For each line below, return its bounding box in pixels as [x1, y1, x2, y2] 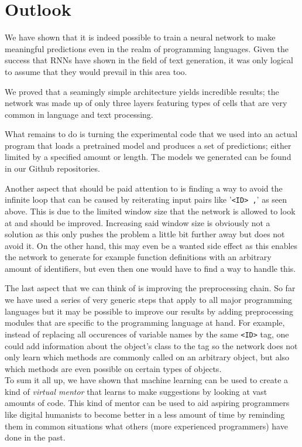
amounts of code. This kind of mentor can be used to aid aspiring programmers [5, 397, 290, 409]
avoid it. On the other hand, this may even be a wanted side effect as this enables [5, 239, 298, 251]
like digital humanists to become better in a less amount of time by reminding [5, 408, 285, 421]
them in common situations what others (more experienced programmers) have [5, 419, 288, 432]
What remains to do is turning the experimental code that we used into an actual [5, 128, 298, 140]
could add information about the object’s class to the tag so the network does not [5, 339, 298, 352]
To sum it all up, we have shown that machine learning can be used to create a [5, 374, 289, 386]
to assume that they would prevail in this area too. [5, 65, 187, 77]
